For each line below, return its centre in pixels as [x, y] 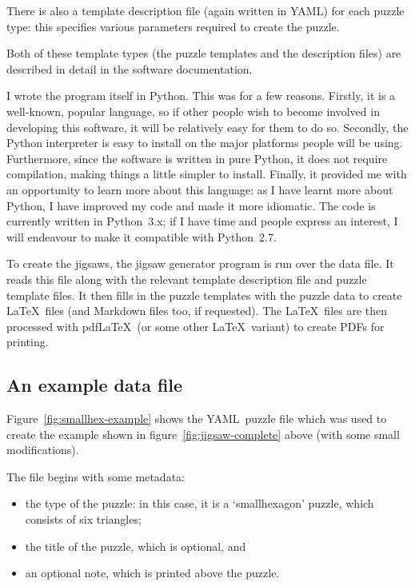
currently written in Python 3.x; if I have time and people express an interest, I [202, 221]
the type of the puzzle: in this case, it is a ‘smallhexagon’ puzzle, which [200, 503]
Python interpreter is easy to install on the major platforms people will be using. [205, 143]
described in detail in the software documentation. [130, 68]
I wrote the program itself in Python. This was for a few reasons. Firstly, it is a [201, 96]
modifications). [43, 450]
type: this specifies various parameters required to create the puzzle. [173, 26]
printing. [28, 342]
